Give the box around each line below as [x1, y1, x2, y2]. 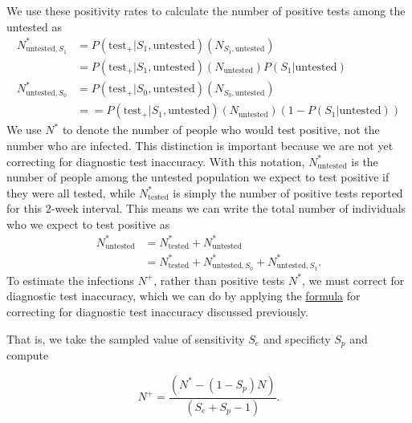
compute [6, 347, 49, 364]
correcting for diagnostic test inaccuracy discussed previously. [6, 303, 308, 320]
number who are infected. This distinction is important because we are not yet [6, 136, 394, 153]
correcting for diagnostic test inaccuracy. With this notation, [6, 153, 305, 169]
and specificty [263, 330, 331, 347]
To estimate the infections [6, 271, 134, 288]
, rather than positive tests [153, 271, 285, 288]
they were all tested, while [6, 184, 136, 201]
